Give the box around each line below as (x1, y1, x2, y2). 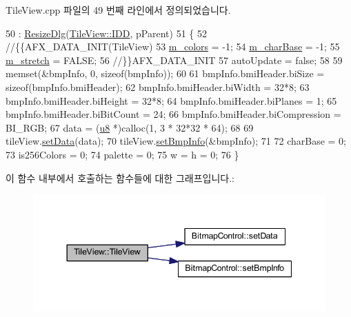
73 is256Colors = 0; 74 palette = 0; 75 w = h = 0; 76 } (6, 147, 239, 161)
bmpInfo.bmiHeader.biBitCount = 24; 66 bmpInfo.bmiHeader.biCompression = (6, 107, 341, 121)
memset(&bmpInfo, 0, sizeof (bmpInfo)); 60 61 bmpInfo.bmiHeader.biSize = (6, 66, 325, 81)
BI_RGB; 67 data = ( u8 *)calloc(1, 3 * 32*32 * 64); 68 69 (6, 120, 254, 134)
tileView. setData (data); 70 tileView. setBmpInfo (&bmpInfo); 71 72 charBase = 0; (6, 134, 347, 148)
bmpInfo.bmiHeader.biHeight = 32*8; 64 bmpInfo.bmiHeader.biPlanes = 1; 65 (6, 93, 337, 108)
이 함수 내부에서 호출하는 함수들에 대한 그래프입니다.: (6, 170, 234, 185)
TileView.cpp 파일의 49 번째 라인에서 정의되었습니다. (6, 3, 231, 17)
